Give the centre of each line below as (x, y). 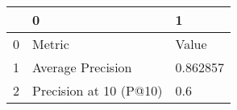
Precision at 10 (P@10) (98, 90)
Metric (51, 44)
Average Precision (82, 67)
